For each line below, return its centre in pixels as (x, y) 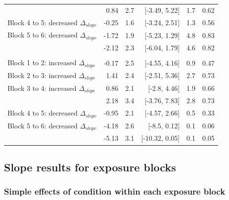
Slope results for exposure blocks (90, 167)
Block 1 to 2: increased (42, 62)
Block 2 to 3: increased (42, 75)
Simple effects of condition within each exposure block (115, 191)
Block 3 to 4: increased (42, 88)
